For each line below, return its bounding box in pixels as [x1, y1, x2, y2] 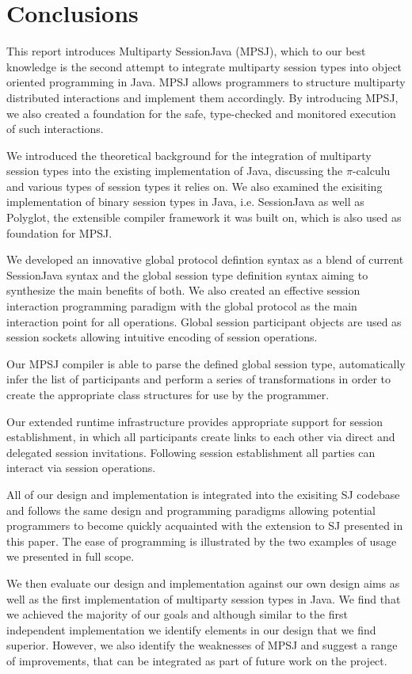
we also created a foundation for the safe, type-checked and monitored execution [6, 105, 396, 121]
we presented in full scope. [6, 548, 135, 565]
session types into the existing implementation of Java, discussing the [6, 162, 343, 179]
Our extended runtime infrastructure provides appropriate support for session [6, 413, 383, 429]
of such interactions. [6, 120, 104, 137]
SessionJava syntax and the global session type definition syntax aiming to [6, 266, 368, 283]
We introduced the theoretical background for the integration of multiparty [6, 147, 372, 163]
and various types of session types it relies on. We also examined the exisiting [6, 177, 383, 194]
